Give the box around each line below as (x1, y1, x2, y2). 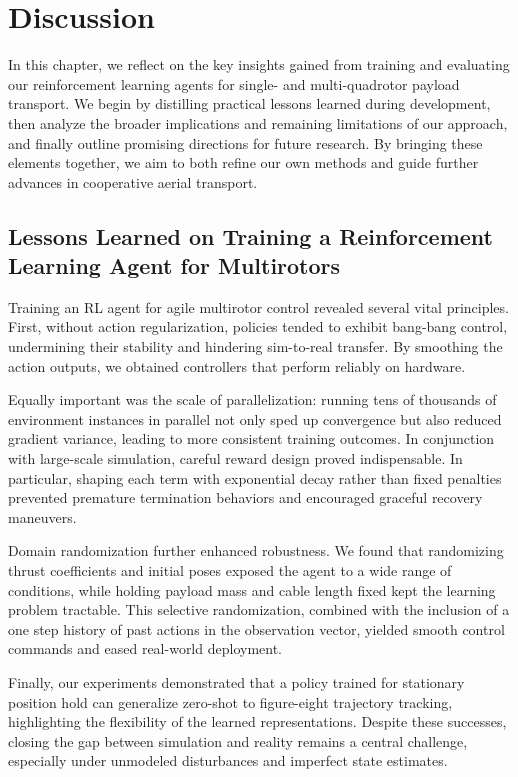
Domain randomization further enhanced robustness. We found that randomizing (8, 540, 504, 561)
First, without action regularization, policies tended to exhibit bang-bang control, (8, 316, 508, 337)
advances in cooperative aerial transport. (8, 171, 258, 192)
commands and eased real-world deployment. (8, 638, 282, 659)
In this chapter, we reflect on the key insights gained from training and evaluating (8, 54, 510, 75)
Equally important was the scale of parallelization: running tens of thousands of (8, 389, 497, 410)
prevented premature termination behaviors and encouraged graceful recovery (8, 487, 483, 508)
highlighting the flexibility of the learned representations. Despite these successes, (8, 711, 507, 732)
